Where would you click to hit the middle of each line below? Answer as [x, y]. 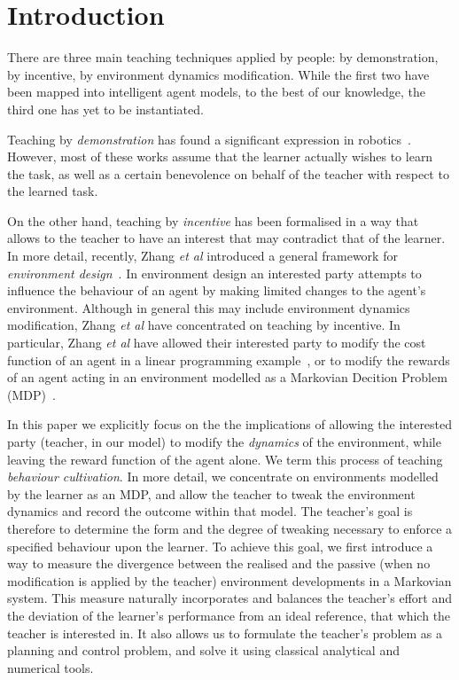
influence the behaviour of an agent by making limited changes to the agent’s [217, 290]
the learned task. [53, 191]
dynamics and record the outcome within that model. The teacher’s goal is [210, 511]
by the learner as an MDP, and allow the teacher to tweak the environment [211, 493]
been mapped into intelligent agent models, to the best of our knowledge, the [216, 92]
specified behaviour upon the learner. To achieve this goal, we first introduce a [220, 546]
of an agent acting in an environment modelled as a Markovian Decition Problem [227, 377]
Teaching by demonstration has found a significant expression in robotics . [209, 139]
